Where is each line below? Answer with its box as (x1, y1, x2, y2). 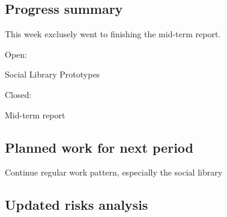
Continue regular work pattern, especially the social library (5, 166, 223, 179)
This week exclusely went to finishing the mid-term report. (5, 28, 221, 40)
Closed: (5, 88, 32, 100)
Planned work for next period (5, 138, 193, 156)
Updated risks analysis (5, 195, 148, 214)
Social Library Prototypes (5, 68, 100, 81)
